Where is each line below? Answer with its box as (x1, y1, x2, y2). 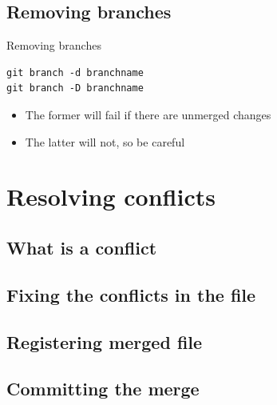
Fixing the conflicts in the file (6, 282, 256, 307)
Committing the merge (6, 376, 200, 401)
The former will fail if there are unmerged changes (25, 106, 271, 122)
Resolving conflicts (6, 180, 216, 213)
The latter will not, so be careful (25, 133, 185, 150)
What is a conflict (6, 235, 157, 259)
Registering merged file (6, 329, 203, 354)
